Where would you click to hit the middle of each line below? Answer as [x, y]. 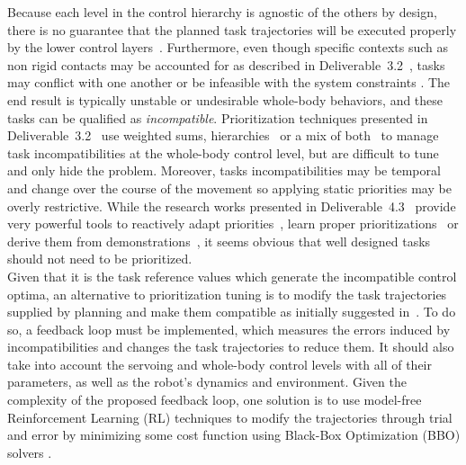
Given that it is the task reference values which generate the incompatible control [232, 276]
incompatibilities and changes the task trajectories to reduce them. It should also [231, 347]
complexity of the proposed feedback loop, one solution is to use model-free [215, 400]
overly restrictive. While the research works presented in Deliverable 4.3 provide [232, 206]
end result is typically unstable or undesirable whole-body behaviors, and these [225, 99]
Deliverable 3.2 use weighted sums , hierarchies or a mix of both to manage [223, 135]
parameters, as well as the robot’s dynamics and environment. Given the [207, 382]
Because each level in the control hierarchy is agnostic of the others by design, [222, 12]
